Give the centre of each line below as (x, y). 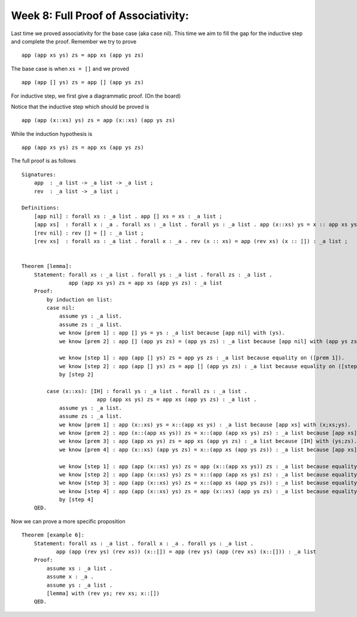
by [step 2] (76, 375)
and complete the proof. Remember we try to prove (74, 41)
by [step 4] (76, 500)
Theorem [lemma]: (47, 266)
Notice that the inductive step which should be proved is (80, 107)
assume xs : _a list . (80, 568)
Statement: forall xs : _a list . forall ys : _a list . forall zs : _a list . (153, 275)
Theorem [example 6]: (53, 535)
